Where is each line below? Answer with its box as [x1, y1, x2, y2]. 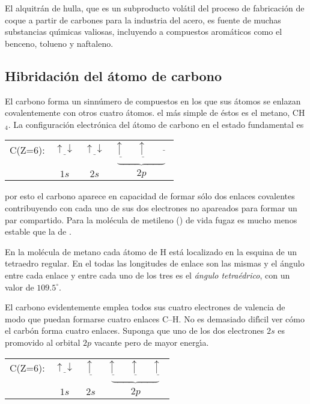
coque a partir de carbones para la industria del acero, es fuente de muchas [5, 13, 281, 26]
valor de [5, 280, 34, 293]
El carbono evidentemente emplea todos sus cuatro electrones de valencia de [5, 301, 285, 313]
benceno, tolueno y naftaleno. [5, 37, 114, 49]
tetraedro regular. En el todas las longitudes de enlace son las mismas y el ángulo [5, 257, 305, 270]
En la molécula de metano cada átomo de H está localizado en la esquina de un [5, 245, 297, 258]
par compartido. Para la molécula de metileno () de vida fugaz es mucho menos [5, 213, 297, 226]
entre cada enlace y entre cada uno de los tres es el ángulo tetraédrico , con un [5, 268, 290, 281]
